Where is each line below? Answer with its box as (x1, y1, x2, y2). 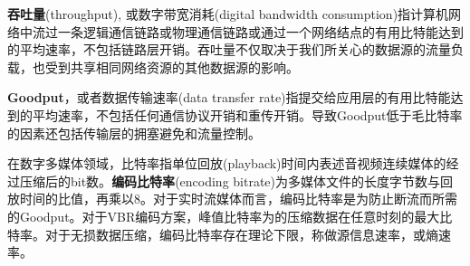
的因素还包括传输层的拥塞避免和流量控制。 (7, 123, 261, 142)
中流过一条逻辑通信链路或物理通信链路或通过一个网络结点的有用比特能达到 (19, 22, 464, 41)
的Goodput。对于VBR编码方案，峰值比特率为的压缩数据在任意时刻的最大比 (7, 206, 453, 225)
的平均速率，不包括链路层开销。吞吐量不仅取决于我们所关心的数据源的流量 (7, 40, 451, 59)
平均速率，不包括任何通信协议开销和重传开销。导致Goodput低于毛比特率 (32, 105, 463, 124)
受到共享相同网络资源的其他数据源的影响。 (44, 57, 299, 76)
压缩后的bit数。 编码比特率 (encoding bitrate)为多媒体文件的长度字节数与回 (19, 171, 454, 190)
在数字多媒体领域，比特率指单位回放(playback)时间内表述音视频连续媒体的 (7, 154, 446, 173)
